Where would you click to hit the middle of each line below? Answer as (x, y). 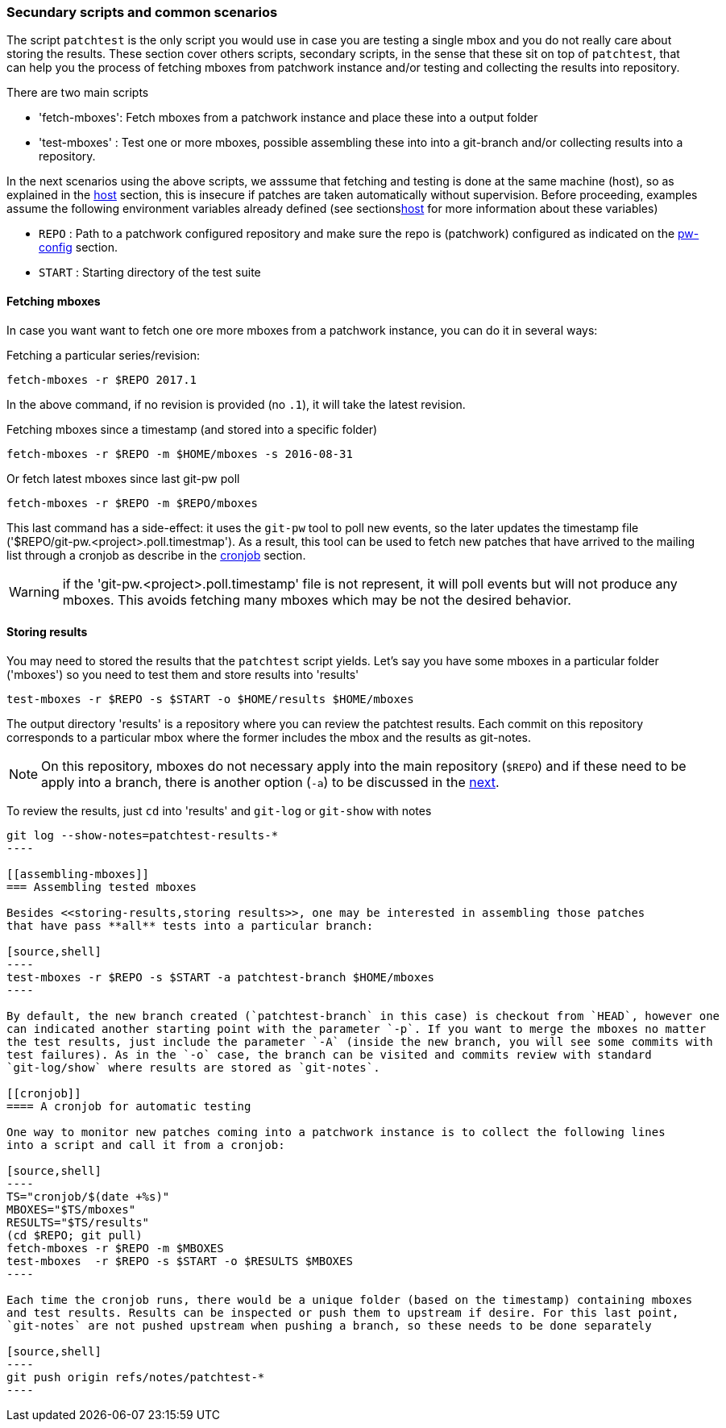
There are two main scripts (78, 93)
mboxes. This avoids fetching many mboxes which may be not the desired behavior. (317, 600)
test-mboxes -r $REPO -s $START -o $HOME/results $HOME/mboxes (210, 699)
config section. (78, 248)
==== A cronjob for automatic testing (129, 1106)
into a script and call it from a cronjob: (146, 1145)
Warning (34, 591)
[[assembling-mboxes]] (78, 874)
